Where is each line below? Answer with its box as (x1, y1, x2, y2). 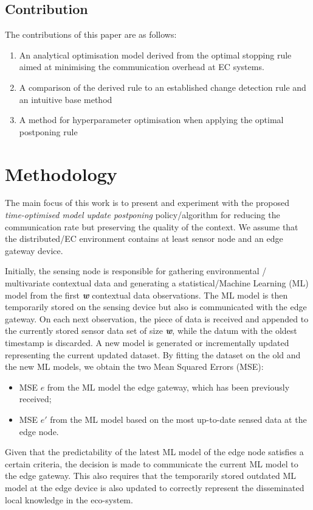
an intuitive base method (19, 93, 112, 105)
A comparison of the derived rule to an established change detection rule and (19, 80, 306, 93)
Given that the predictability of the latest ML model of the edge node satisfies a (5, 445, 304, 458)
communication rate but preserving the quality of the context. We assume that (5, 220, 298, 233)
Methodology (5, 161, 117, 186)
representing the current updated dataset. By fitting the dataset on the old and (5, 348, 301, 361)
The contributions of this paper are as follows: (5, 28, 177, 41)
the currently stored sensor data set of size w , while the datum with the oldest (5, 324, 297, 337)
